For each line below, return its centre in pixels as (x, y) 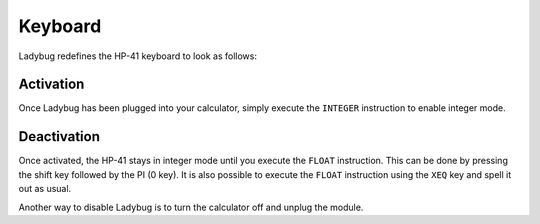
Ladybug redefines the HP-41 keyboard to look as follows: (137, 56)
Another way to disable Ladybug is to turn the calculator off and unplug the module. (191, 207)
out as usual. (45, 189)
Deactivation (59, 136)
